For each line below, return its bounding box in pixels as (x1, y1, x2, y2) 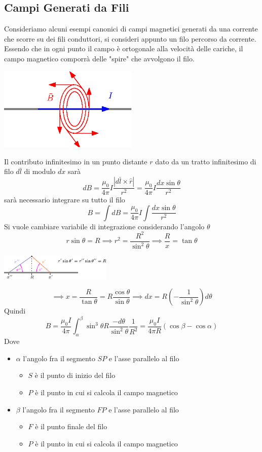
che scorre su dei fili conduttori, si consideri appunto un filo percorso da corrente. (4, 33, 256, 44)
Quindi (4, 305, 26, 316)
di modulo (24, 166, 56, 177)
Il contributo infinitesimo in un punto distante (4, 156, 147, 166)
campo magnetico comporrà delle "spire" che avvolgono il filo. (4, 53, 195, 63)
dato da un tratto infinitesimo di (155, 156, 256, 166)
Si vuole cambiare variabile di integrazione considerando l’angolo (4, 221, 205, 231)
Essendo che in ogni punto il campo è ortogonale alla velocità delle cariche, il (4, 43, 243, 54)
